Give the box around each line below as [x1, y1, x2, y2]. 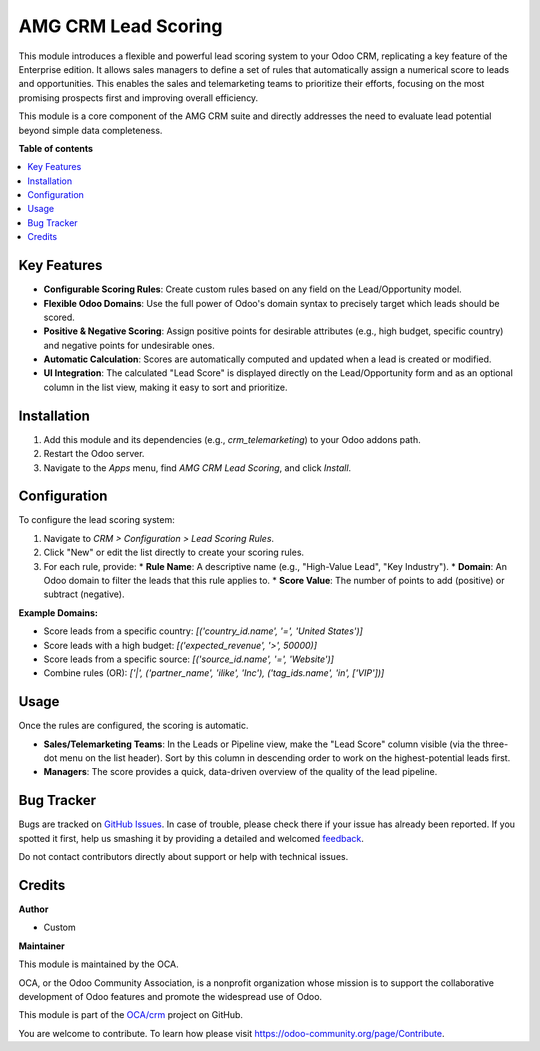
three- [482, 738, 509, 750]
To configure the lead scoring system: [18, 514, 175, 526]
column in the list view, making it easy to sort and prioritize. [43, 381, 289, 393]
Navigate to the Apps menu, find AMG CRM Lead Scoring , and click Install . [43, 461, 352, 474]
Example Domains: [18, 606, 99, 619]
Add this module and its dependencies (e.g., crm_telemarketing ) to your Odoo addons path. [43, 433, 422, 445]
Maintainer [18, 940, 65, 952]
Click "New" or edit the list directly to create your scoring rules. [43, 546, 305, 559]
